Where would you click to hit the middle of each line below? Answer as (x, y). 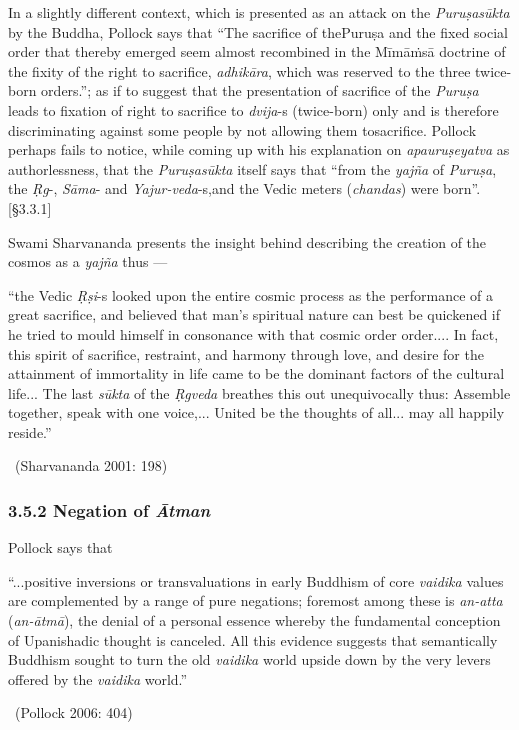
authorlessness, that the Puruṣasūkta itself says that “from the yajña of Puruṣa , (252, 168)
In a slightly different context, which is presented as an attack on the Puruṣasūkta (259, 12)
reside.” (30, 431)
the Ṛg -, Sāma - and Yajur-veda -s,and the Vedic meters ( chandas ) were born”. (244, 188)
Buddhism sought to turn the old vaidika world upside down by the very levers (249, 659)
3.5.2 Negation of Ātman (109, 509)
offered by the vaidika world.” (98, 678)
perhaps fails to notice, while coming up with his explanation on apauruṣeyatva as (259, 149)
